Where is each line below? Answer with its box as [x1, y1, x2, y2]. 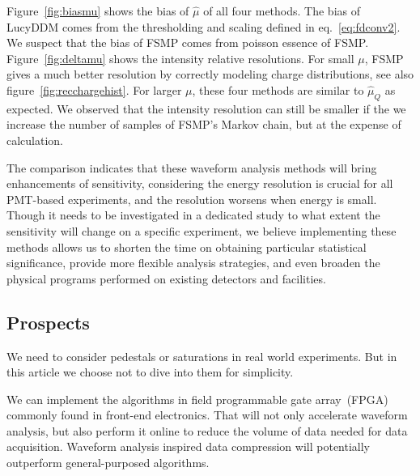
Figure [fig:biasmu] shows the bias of [6, 2, 189, 19]
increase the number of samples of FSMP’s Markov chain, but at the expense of [6, 116, 401, 133]
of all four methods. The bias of [203, 2, 361, 19]
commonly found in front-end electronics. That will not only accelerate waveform [6, 406, 408, 423]
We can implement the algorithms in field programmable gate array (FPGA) [6, 390, 388, 407]
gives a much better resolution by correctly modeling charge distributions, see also [6, 66, 414, 83]
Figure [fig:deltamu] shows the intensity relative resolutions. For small [6, 49, 354, 66]
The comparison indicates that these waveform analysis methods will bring [6, 159, 377, 176]
